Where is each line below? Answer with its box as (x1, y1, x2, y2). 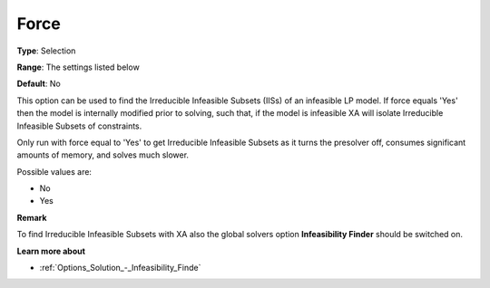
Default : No (16, 78, 61, 90)
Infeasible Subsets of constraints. (16, 120, 142, 131)
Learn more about (16, 245, 86, 256)
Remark (16, 212, 47, 223)
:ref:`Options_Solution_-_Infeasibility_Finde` (39, 263, 201, 274)
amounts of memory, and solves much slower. (16, 149, 190, 160)
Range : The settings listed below (16, 62, 140, 72)
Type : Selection (16, 45, 76, 56)
